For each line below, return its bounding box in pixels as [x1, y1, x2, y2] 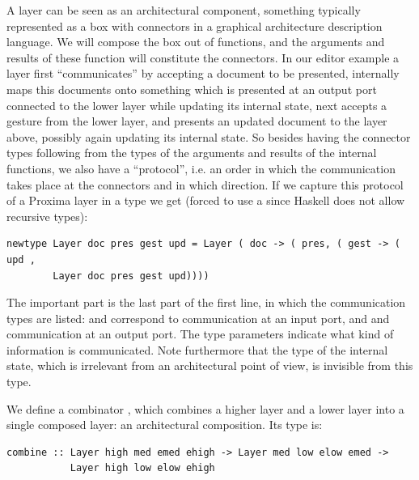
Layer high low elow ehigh [70, 462, 215, 474]
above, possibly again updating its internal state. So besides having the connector [6, 128, 411, 145]
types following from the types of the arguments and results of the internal [6, 144, 377, 161]
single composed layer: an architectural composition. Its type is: [6, 416, 323, 433]
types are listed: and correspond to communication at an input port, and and [6, 309, 390, 326]
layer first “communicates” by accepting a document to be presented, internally [6, 65, 400, 82]
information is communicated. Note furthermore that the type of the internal [6, 341, 388, 358]
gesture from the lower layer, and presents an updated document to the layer [6, 113, 387, 130]
